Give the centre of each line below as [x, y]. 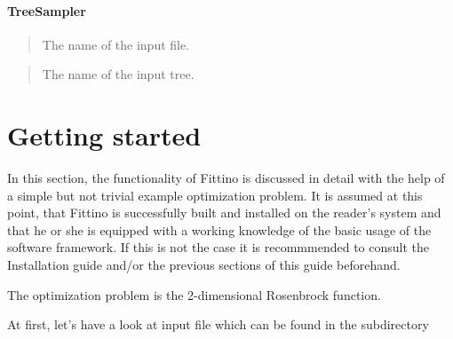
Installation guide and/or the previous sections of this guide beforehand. [204, 265]
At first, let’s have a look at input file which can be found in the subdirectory [218, 324]
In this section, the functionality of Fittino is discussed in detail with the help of [226, 178]
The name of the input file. [116, 44]
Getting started [104, 135]
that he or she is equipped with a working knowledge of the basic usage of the [219, 229]
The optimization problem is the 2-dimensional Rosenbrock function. [194, 294]
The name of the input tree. [118, 74]
